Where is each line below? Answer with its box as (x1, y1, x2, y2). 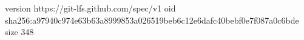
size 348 (5, 25, 34, 38)
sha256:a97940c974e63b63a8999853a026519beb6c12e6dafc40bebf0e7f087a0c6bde (5, 13, 299, 26)
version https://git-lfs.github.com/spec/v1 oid (5, 2, 176, 14)
